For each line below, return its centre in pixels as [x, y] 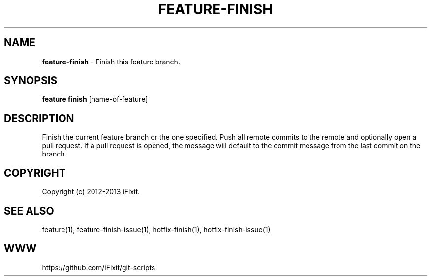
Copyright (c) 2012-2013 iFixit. [91, 192]
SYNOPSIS [31, 81]
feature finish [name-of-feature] [95, 99]
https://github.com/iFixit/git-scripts [99, 267]
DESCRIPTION [39, 118]
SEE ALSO [29, 211]
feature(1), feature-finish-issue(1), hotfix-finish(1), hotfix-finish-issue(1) [156, 229]
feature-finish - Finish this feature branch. [111, 62]
